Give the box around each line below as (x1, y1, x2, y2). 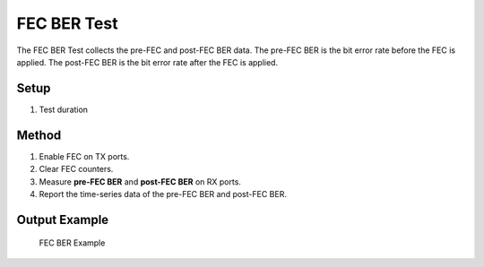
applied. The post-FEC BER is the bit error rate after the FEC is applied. (16, 56, 278, 67)
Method (16, 127, 62, 142)
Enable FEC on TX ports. (39, 151, 130, 161)
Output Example (16, 211, 109, 228)
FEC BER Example (39, 237, 106, 248)
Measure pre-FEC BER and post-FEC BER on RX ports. (39, 176, 242, 187)
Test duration (39, 104, 89, 115)
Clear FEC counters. (39, 164, 114, 175)
